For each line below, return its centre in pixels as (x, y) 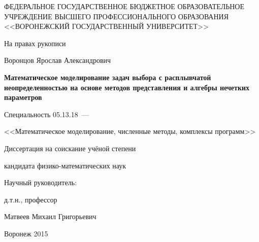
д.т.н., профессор (31, 199)
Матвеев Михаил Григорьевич (50, 216)
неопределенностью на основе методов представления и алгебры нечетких (127, 87)
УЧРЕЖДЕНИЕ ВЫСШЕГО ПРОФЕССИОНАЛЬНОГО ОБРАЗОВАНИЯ (117, 16)
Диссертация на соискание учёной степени (70, 148)
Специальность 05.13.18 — (46, 114)
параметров (23, 97)
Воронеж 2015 (26, 233)
